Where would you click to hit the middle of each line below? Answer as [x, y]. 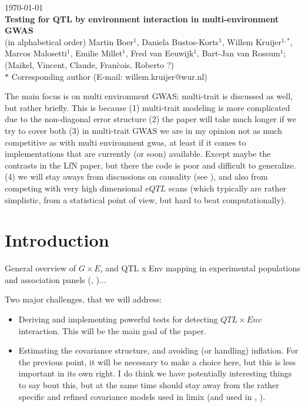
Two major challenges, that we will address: [83, 299]
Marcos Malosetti [36, 53]
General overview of [41, 268]
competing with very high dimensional [74, 188]
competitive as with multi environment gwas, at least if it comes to [125, 142]
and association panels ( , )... [56, 279]
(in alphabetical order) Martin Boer [69, 41]
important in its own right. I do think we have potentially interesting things [155, 373]
